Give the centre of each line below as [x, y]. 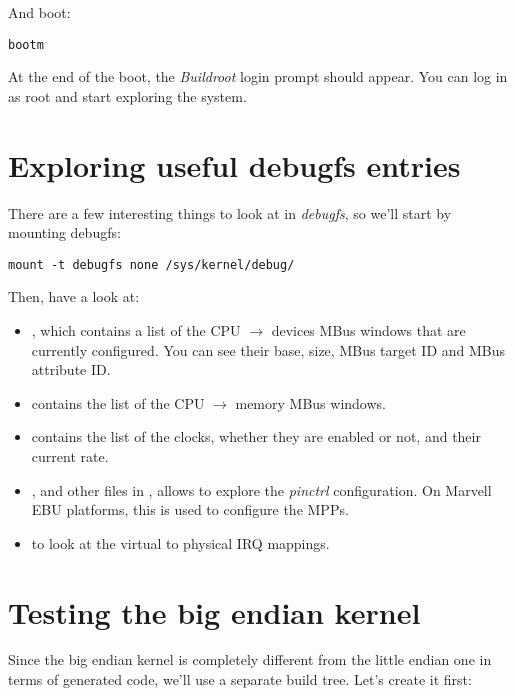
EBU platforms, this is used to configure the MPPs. [190, 509]
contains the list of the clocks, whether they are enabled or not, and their [256, 436]
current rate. [70, 455]
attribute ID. [71, 369]
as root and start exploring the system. [127, 95]
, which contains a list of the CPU [136, 330]
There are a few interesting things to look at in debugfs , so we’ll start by [230, 212]
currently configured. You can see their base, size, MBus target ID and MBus [268, 349]
